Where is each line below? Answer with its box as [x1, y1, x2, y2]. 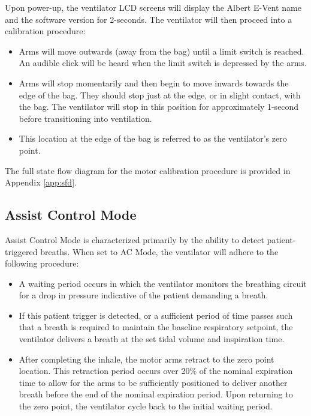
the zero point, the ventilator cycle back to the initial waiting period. [19, 400, 273, 412]
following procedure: [5, 257, 79, 270]
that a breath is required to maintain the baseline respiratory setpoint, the [19, 321, 293, 333]
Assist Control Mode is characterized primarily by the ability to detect [5, 233, 264, 246]
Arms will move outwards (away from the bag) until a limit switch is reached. [19, 44, 304, 57]
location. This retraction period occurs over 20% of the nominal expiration [19, 364, 293, 377]
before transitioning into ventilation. [19, 112, 152, 124]
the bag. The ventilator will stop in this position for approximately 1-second [19, 100, 299, 113]
